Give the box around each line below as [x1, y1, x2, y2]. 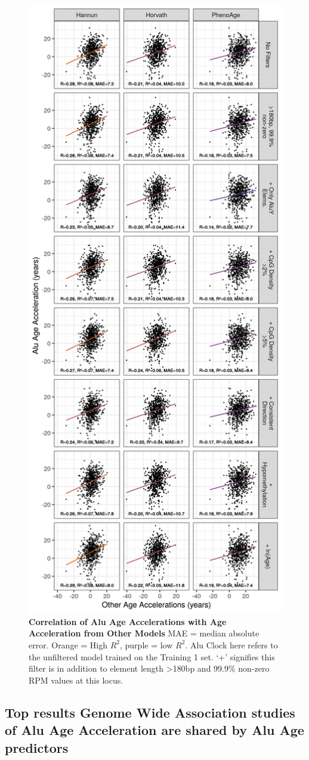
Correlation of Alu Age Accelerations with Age [29, 615, 227, 627]
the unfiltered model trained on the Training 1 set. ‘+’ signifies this [29, 650, 275, 663]
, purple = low [120, 638, 173, 651]
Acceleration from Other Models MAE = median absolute [29, 627, 259, 639]
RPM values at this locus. [29, 673, 123, 686]
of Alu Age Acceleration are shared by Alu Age [5, 721, 304, 739]
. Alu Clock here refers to [185, 638, 278, 651]
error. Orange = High [29, 638, 108, 651]
